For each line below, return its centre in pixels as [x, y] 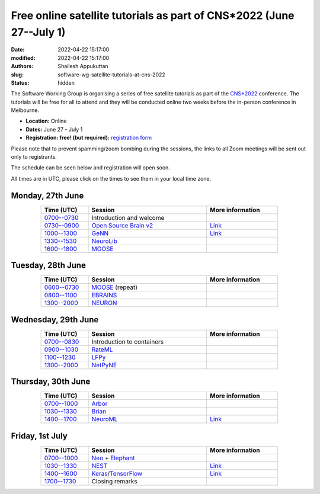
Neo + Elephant [113, 458]
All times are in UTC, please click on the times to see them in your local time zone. [111, 178]
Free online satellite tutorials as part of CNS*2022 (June [153, 15]
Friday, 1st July [39, 436]
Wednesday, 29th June [55, 320]
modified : [23, 58]
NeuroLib [105, 241]
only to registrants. [34, 157]
